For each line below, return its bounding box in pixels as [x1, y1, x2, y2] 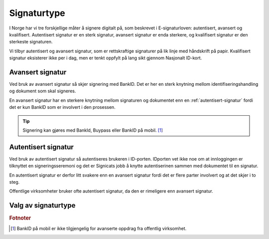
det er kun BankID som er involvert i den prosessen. [9, 104, 116, 110]
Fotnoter [9, 215, 31, 222]
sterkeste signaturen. [9, 39, 53, 45]
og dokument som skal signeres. [9, 88, 76, 94]
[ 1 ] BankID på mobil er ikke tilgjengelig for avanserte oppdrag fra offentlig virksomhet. [10, 225, 187, 232]
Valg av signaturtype [9, 201, 76, 210]
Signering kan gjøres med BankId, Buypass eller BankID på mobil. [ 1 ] [22, 127, 163, 133]
